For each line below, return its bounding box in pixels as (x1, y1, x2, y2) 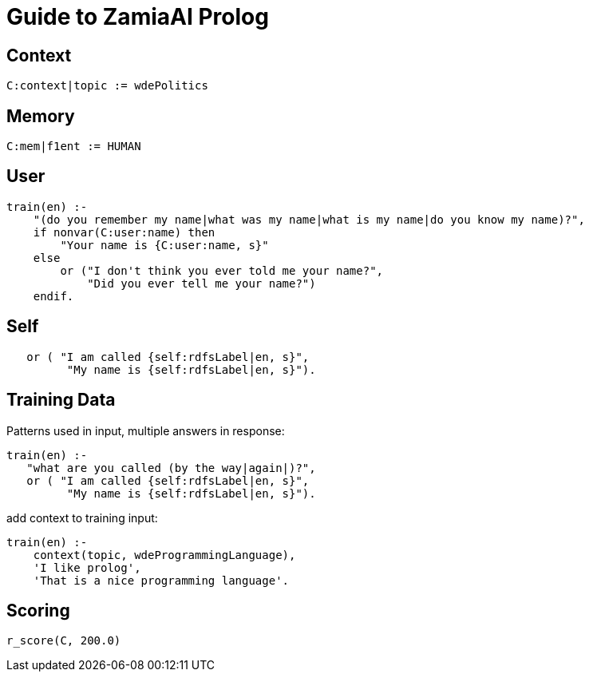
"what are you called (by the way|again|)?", (26, 461, 316, 474)
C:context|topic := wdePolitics (6, 79, 208, 93)
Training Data (6, 390, 116, 410)
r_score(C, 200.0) (6, 634, 121, 648)
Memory (6, 105, 75, 126)
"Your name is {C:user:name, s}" (60, 238, 269, 252)
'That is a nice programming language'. (33, 573, 290, 587)
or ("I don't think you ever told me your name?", (60, 264, 384, 277)
